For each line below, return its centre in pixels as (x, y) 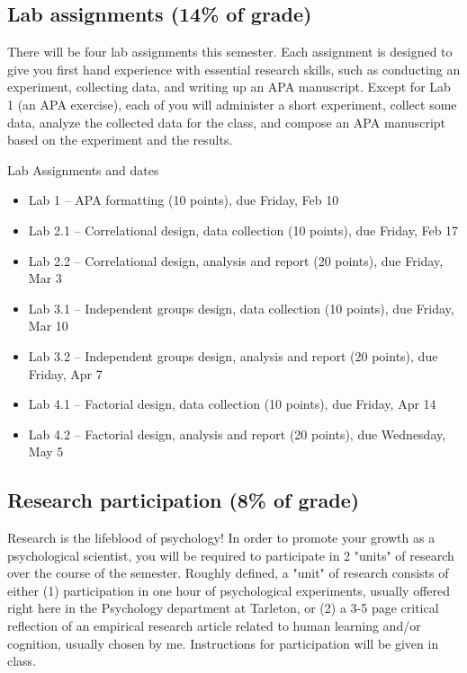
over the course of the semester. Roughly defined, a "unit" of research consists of (228, 573)
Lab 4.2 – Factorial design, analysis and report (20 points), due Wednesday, (237, 434)
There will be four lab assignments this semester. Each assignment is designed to (230, 52)
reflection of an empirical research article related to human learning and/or (214, 626)
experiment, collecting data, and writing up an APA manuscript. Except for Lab (229, 87)
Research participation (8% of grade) (184, 500)
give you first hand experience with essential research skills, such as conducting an (234, 69)
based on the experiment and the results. (120, 140)
